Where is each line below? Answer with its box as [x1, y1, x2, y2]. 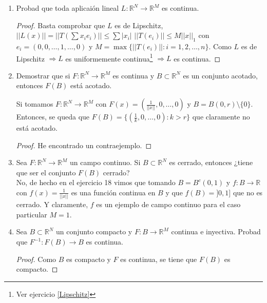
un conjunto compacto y [56, 226, 132, 237]
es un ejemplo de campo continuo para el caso [96, 199, 241, 210]
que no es [233, 187, 263, 197]
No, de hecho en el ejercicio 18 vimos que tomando [16, 177, 176, 188]
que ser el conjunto [16, 167, 76, 177]
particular [16, 209, 47, 219]
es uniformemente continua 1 [65, 51, 153, 64]
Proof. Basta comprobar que [16, 19, 105, 30]
